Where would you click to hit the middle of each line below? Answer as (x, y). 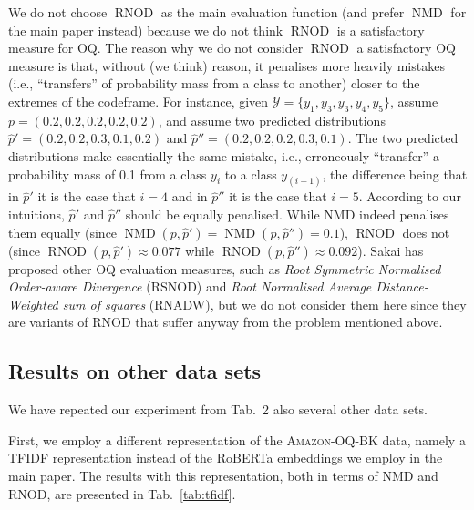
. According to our (410, 196)
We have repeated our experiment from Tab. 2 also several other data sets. (218, 409)
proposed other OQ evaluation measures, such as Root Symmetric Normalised (225, 268)
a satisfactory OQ (406, 48)
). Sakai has (391, 250)
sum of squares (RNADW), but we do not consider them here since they (264, 304)
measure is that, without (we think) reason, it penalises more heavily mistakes (227, 65)
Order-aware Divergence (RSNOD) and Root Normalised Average (190, 286)
